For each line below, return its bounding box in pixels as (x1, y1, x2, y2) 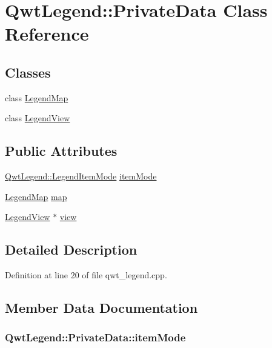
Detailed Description (5, 240, 138, 259)
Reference (5, 21, 89, 46)
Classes (5, 62, 51, 81)
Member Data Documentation (5, 298, 198, 317)
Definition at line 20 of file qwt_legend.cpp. (5, 269, 167, 281)
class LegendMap (5, 91, 68, 104)
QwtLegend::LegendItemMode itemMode (5, 170, 157, 182)
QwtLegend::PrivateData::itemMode (5, 330, 186, 345)
